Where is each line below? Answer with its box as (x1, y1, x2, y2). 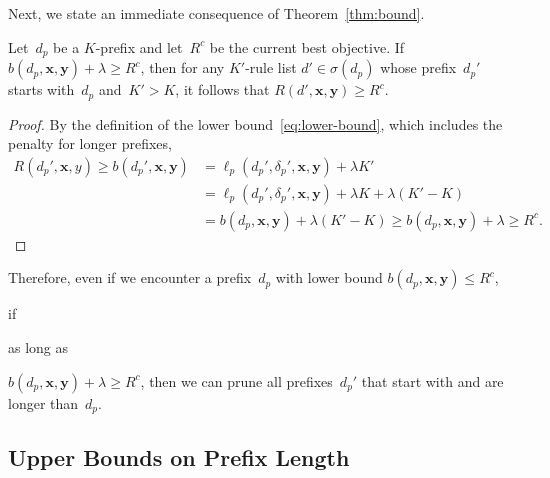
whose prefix (380, 57, 457, 78)
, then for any (140, 57, 225, 78)
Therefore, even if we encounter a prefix (8, 267, 252, 288)
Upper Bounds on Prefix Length (8, 442, 350, 473)
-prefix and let (95, 36, 183, 57)
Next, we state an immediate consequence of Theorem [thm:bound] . (8, 3, 425, 23)
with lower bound (275, 267, 383, 288)
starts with (8, 79, 75, 100)
